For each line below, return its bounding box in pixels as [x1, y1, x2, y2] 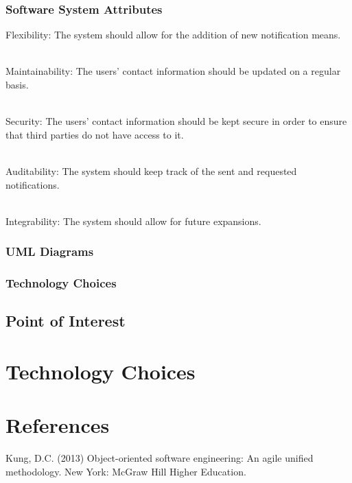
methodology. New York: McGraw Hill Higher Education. [5, 464, 246, 478]
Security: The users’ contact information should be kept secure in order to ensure [5, 114, 347, 128]
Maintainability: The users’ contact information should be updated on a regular [5, 64, 341, 78]
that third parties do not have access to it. [5, 127, 184, 141]
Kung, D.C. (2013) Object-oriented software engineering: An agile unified [5, 451, 314, 465]
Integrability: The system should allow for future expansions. [5, 213, 261, 228]
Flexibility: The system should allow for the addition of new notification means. [5, 27, 341, 42]
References [5, 411, 110, 439]
